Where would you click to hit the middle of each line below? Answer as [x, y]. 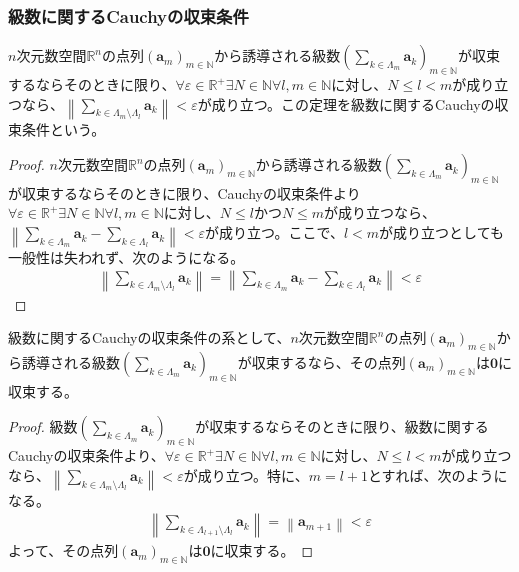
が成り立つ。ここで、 [274, 232]
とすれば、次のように [437, 474]
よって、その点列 [63, 550]
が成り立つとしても [441, 232]
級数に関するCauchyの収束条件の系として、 [149, 337]
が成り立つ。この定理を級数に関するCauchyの [346, 103]
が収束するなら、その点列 [321, 361]
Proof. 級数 [43, 426]
